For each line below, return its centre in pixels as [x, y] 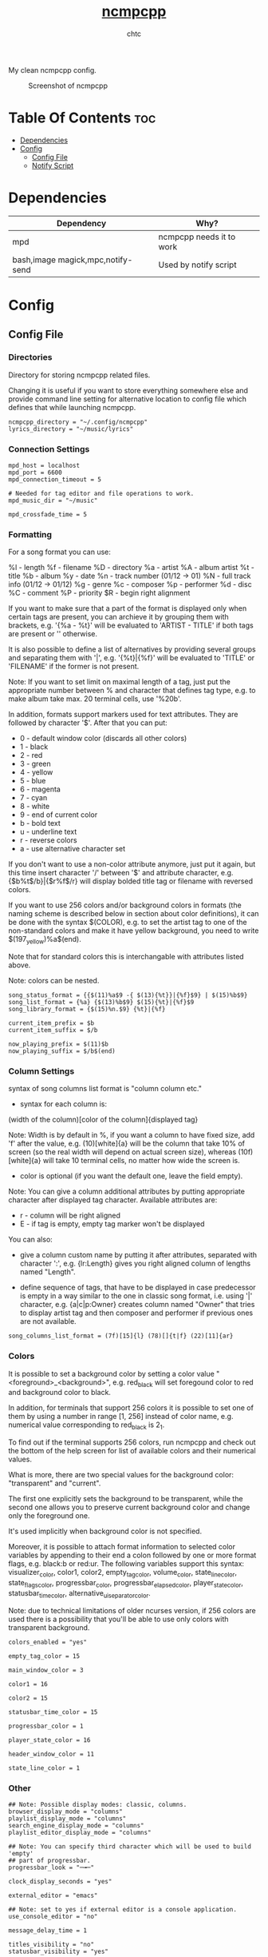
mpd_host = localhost [44, 465]
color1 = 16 [28, 1684]
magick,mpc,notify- [95, 260]
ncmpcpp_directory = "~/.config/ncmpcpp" [78, 422]
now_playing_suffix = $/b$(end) [62, 1051]
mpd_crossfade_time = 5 [48, 514]
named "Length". [47, 1272]
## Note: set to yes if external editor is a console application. [123, 1909]
